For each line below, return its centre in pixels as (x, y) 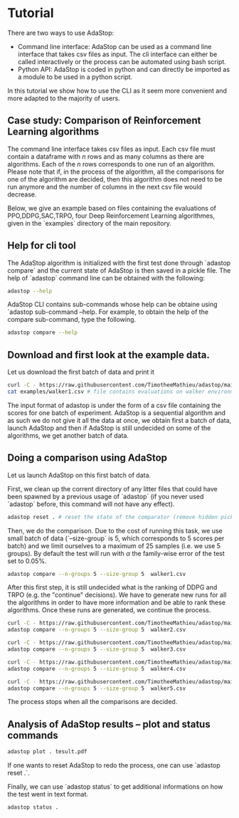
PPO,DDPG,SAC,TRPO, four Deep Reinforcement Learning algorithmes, (111, 216)
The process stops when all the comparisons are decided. (92, 702)
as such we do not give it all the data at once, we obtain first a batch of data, (119, 420)
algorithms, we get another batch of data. (68, 435)
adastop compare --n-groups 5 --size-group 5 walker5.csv (97, 688)
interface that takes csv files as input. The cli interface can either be (117, 54)
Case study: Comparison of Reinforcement (104, 121)
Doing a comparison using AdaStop (87, 458)
